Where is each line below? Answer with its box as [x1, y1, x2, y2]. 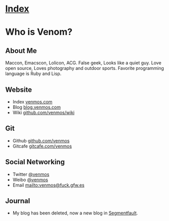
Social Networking [5, 158, 65, 166]
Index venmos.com [12, 99, 53, 104]
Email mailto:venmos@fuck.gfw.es [12, 182, 85, 188]
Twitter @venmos [12, 171, 50, 177]
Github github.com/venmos [12, 137, 70, 143]
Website [5, 85, 32, 94]
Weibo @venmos [12, 176, 48, 182]
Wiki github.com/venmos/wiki [12, 109, 75, 116]
